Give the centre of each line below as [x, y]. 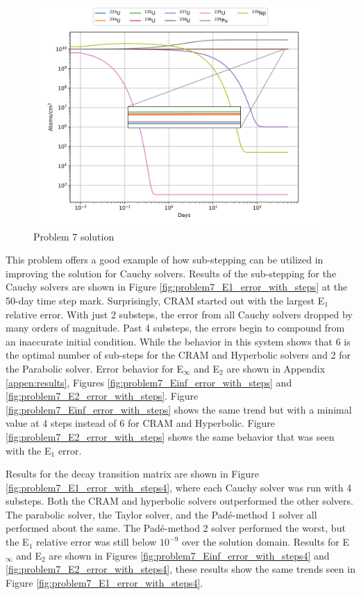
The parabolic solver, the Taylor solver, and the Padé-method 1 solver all [161, 514]
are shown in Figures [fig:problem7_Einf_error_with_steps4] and [189, 555]
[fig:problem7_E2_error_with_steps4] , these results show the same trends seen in [180, 569]
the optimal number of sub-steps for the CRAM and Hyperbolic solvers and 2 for [178, 355]
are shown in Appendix [276, 368]
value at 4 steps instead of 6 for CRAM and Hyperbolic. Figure [141, 423]
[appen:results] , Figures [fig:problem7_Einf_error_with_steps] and [149, 382]
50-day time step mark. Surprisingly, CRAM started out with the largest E [165, 300]
